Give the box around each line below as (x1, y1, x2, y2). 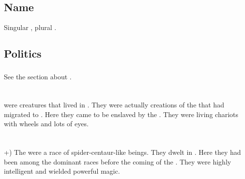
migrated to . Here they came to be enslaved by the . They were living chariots (4, 109, 239, 119)
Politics (4, 46, 42, 61)
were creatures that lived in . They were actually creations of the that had (4, 100, 224, 110)
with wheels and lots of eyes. (4, 119, 89, 129)
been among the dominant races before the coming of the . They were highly (4, 156, 231, 166)
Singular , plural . (4, 22, 57, 32)
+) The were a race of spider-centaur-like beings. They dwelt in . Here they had (4, 147, 241, 157)
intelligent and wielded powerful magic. (4, 166, 120, 176)
